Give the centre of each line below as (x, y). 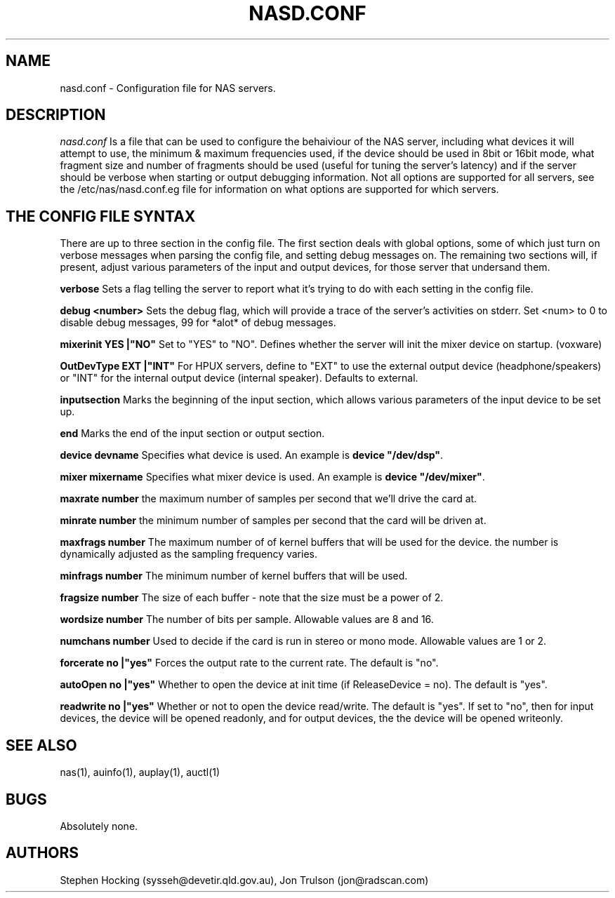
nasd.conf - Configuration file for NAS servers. (168, 88)
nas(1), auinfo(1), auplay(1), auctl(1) (140, 772)
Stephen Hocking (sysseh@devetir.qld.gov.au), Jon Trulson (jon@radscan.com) (244, 880)
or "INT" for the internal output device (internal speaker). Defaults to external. (239, 378)
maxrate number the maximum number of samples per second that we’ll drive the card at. (269, 499)
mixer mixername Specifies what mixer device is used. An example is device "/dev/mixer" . (272, 477)
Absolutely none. (99, 826)
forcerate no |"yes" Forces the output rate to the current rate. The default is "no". (249, 663)
